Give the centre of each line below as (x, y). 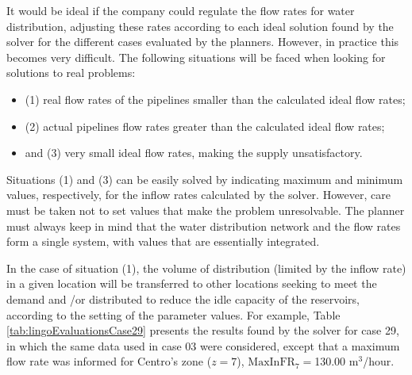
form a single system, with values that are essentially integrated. (163, 241)
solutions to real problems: (71, 73)
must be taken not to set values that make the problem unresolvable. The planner (206, 210)
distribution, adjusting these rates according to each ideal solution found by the (200, 26)
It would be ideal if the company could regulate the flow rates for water (181, 10)
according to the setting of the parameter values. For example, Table (173, 314)
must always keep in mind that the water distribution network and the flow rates (204, 226)
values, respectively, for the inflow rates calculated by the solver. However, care (198, 195)
